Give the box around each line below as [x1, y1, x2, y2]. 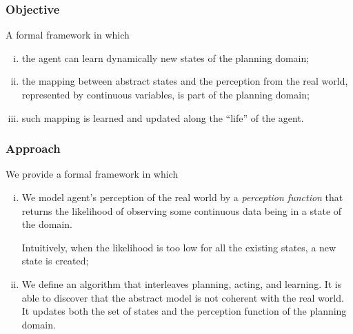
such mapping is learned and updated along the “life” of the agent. [21, 110, 304, 125]
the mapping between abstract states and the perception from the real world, [21, 74, 348, 88]
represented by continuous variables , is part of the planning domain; [21, 87, 310, 101]
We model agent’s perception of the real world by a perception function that [21, 190, 343, 204]
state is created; [21, 253, 89, 268]
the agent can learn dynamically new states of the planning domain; [21, 50, 310, 65]
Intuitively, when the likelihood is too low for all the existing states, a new [21, 240, 336, 254]
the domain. [21, 217, 72, 231]
